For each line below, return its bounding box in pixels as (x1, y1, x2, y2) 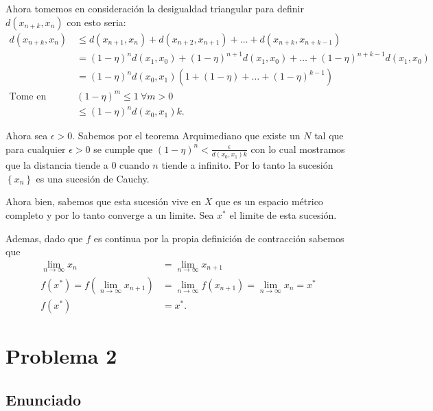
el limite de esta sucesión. (229, 207, 337, 222)
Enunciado (5, 388, 82, 410)
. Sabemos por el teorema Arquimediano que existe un (72, 128, 301, 143)
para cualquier (5, 141, 66, 156)
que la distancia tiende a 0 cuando (5, 158, 150, 172)
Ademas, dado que (5, 231, 83, 245)
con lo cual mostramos (250, 141, 345, 156)
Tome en (9, 91, 47, 102)
